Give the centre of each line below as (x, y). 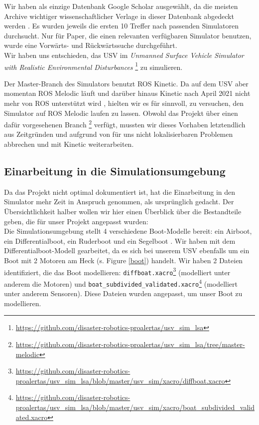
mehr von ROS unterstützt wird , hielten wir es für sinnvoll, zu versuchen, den (124, 103)
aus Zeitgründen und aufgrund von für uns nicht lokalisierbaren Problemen (119, 134)
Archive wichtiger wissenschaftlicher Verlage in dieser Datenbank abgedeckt (119, 16)
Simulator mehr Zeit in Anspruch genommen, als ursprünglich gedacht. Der (119, 202)
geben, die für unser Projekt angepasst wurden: (76, 221)
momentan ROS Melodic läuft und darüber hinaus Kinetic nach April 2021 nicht (127, 93)
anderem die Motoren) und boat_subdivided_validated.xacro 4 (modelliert (121, 283)
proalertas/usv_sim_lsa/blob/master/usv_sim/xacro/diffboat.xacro (120, 380)
